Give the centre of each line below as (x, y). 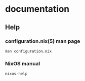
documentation (37, 9)
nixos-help (16, 74)
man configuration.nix (28, 51)
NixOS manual (23, 63)
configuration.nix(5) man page (43, 41)
